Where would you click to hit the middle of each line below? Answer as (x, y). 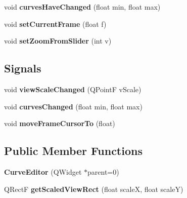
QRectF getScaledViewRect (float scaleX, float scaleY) (94, 189)
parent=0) (103, 171)
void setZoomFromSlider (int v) (58, 41)
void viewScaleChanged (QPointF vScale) (73, 89)
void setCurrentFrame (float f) (55, 24)
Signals (23, 68)
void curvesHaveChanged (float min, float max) (82, 7)
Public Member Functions (73, 151)
